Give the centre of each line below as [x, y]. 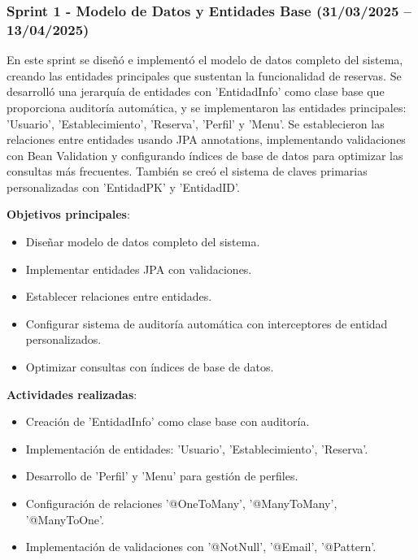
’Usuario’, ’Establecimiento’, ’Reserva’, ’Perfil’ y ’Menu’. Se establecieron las [196, 123]
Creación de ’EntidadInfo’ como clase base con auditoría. [168, 421]
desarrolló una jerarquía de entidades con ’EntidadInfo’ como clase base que [196, 91]
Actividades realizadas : [72, 394]
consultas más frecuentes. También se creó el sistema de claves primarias [187, 171]
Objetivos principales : [68, 214]
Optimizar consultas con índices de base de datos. [150, 367]
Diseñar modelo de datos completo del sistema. [143, 242]
